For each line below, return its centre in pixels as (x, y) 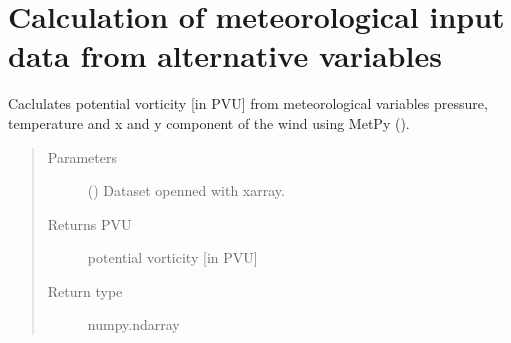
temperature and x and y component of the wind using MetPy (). (209, 122)
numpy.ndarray (133, 324)
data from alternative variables (225, 55)
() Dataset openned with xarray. (186, 190)
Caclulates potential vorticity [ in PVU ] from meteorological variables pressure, (248, 103)
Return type (85, 290)
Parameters (82, 156)
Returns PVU (89, 223)
